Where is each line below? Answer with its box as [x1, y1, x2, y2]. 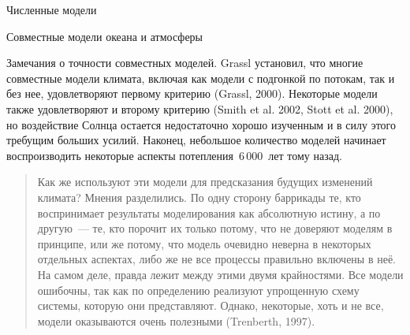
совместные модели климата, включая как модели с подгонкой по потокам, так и [6, 69, 395, 86]
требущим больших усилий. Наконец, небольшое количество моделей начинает [6, 132, 386, 148]
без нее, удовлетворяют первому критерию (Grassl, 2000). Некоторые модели [6, 85, 378, 102]
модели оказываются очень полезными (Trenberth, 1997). [37, 312, 315, 329]
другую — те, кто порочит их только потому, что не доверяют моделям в [37, 220, 393, 236]
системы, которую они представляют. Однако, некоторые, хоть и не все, [37, 297, 384, 314]
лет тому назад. [268, 147, 342, 163]
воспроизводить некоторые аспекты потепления [6, 147, 234, 163]
